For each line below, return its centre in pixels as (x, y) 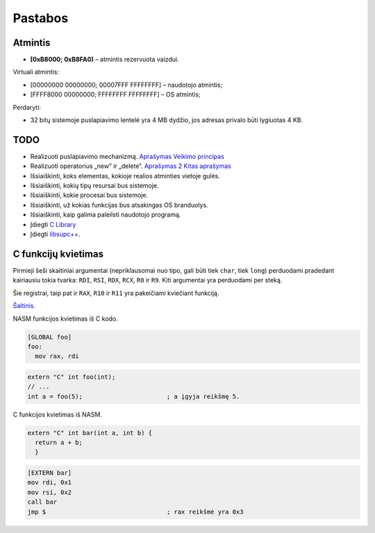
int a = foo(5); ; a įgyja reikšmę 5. (134, 396)
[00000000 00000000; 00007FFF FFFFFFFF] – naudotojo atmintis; (126, 85)
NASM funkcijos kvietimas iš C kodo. (65, 319)
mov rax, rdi (57, 356)
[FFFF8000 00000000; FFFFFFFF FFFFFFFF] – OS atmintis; (115, 94)
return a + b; (59, 442)
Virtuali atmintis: (36, 72)
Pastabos (41, 18)
